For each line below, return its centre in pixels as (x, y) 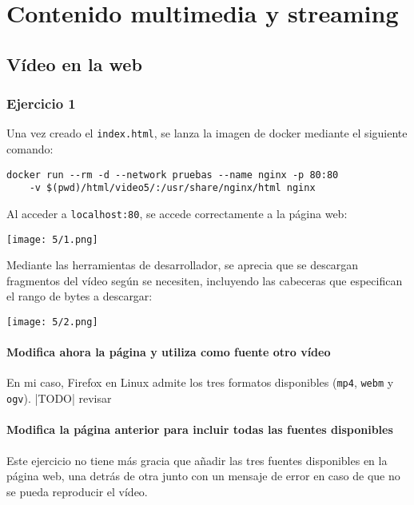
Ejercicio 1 (41, 103)
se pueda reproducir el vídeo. (77, 491)
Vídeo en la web (74, 64)
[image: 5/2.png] (52, 322)
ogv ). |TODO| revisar (59, 398)
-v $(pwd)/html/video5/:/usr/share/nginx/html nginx (172, 188)
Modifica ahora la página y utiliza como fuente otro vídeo (169, 352)
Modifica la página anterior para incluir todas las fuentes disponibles (200, 429)
